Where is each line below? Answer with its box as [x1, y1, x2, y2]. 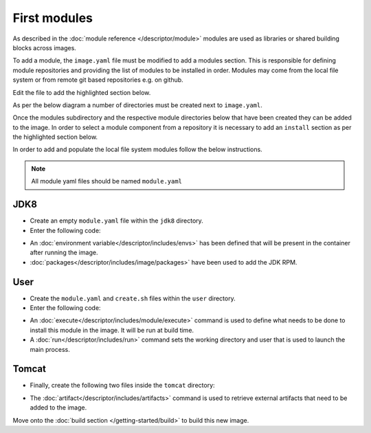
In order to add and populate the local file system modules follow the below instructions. [12, 145, 262, 154]
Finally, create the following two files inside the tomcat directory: [30, 381, 216, 390]
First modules [12, 10, 93, 25]
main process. [30, 345, 70, 353]
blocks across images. [12, 43, 77, 52]
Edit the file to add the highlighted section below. [12, 88, 151, 96]
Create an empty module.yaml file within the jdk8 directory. [30, 216, 204, 225]
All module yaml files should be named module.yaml [31, 177, 182, 186]
